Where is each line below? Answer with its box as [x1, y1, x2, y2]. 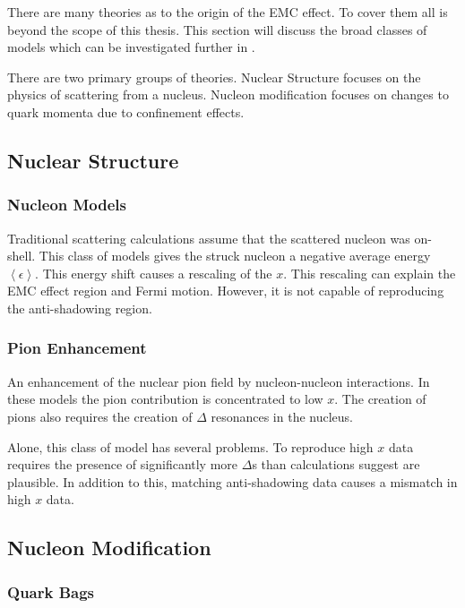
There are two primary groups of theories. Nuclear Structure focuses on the [7, 67, 421, 86]
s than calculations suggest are [252, 455, 420, 474]
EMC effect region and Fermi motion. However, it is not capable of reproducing [7, 281, 444, 300]
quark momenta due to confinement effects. [7, 102, 245, 121]
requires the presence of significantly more [7, 455, 238, 474]
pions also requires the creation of [7, 407, 193, 425]
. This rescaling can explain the [283, 263, 456, 282]
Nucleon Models [7, 193, 127, 216]
